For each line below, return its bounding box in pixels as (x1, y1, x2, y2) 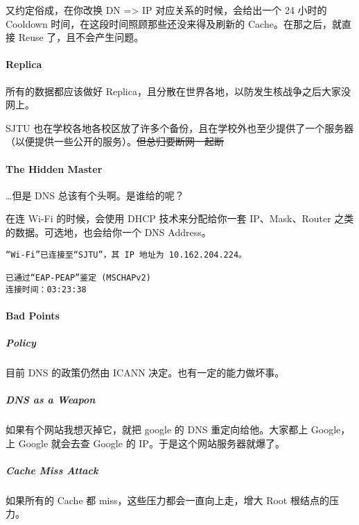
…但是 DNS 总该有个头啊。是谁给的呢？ (6, 187, 184, 202)
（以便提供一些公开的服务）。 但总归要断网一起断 (6, 134, 224, 149)
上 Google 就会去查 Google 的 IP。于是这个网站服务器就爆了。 (6, 435, 285, 450)
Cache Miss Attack (6, 462, 98, 477)
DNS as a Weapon (6, 392, 96, 407)
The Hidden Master (6, 161, 103, 176)
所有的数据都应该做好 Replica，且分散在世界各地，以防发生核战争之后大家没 (6, 83, 351, 98)
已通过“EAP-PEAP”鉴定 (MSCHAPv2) (6, 272, 151, 283)
